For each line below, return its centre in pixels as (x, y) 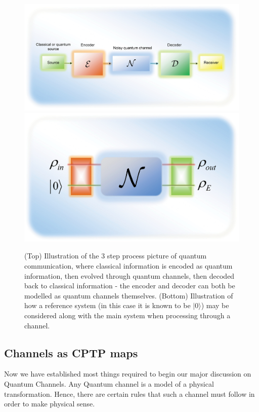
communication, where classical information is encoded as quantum (128, 265)
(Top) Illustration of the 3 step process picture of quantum (116, 256)
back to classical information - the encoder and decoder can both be (130, 286)
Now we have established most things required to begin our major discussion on (128, 374)
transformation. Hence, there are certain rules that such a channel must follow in (129, 394)
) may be (215, 305)
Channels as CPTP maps (71, 352)
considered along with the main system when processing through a (127, 315)
